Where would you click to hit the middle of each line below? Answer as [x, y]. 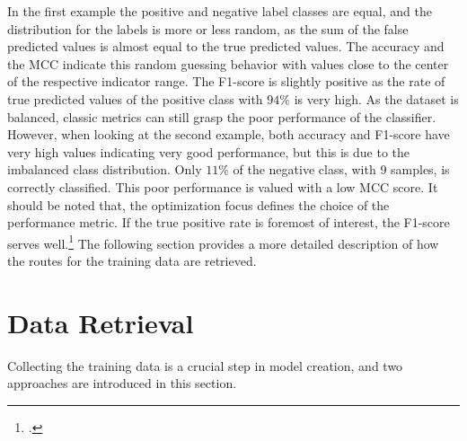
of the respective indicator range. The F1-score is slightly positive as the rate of [226, 81]
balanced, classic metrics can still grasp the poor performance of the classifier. [222, 116]
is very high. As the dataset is [376, 98]
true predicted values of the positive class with [135, 98]
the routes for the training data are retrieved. [132, 260]
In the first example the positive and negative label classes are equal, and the [220, 11]
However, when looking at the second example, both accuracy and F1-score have [229, 134]
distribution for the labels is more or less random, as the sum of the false [208, 28]
